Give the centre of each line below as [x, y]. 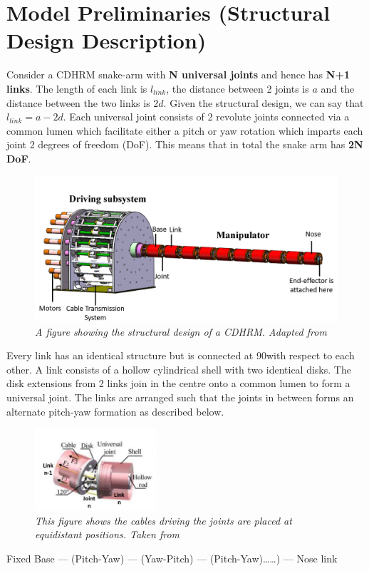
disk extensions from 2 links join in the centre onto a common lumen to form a [178, 383]
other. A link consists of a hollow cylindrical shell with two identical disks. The [179, 369]
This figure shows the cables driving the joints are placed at [163, 520]
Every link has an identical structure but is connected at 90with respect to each [181, 355]
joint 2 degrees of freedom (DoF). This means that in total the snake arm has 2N [185, 144]
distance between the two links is [78, 102]
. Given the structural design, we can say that [264, 102]
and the [338, 88]
